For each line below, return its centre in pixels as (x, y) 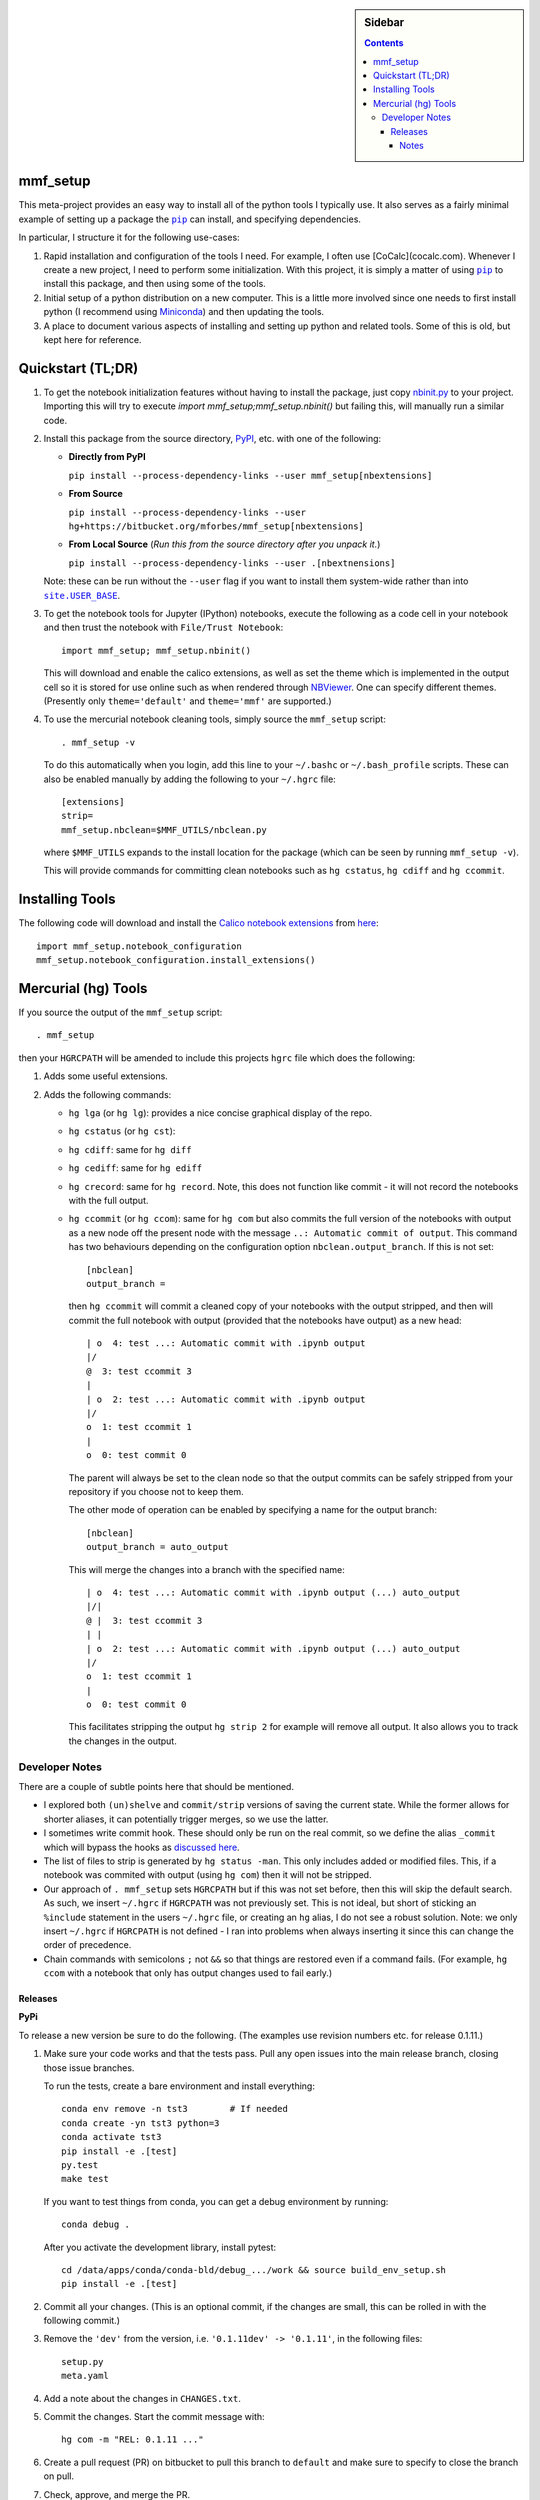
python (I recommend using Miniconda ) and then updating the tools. (184, 312)
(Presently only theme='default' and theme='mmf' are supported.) (187, 701)
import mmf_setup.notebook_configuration (139, 946)
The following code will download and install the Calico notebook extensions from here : (198, 923)
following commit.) (81, 2321)
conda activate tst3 (111, 2137)
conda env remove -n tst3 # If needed (175, 2109)
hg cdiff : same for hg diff (130, 1149)
